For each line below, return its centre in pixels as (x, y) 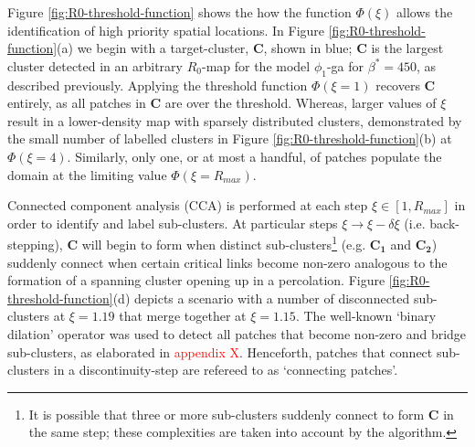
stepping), (35, 244)
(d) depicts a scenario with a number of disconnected (261, 298)
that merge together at (183, 316)
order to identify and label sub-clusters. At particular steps (173, 223)
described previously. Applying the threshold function (158, 85)
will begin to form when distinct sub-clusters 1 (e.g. (224, 243)
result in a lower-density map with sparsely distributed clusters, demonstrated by (235, 120)
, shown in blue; (308, 48)
